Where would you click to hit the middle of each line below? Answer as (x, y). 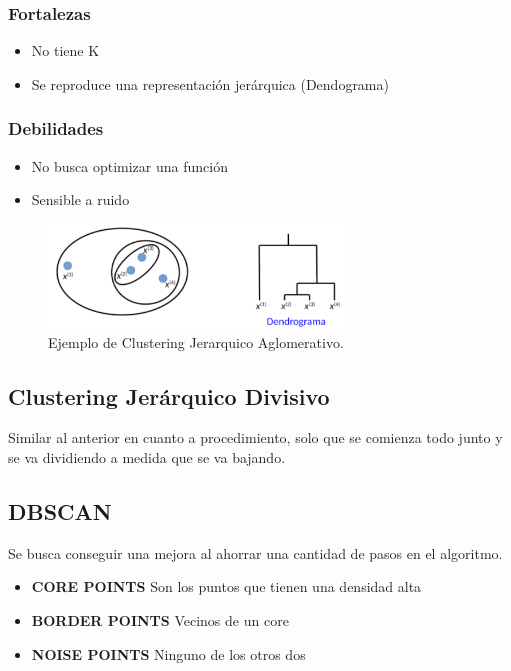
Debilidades (56, 128)
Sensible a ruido (80, 199)
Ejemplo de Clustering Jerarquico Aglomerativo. (196, 341)
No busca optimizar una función (129, 165)
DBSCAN (60, 511)
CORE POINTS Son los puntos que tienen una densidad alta (226, 586)
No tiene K (65, 50)
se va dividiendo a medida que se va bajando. (147, 457)
